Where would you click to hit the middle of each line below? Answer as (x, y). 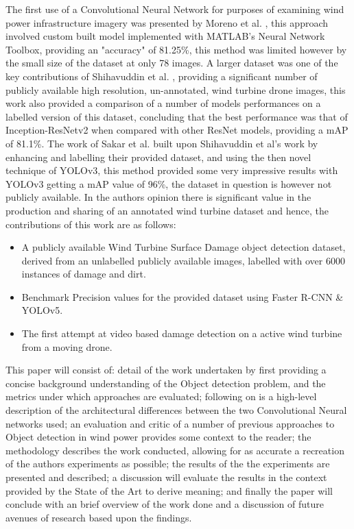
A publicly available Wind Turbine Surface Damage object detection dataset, (184, 247)
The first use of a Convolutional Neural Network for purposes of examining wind (175, 9)
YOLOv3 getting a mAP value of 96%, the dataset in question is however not (169, 183)
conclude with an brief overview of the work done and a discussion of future (165, 504)
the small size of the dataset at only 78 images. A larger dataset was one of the (172, 63)
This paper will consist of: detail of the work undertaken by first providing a (166, 370)
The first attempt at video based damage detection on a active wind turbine (182, 333)
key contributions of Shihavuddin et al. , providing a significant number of (162, 76)
